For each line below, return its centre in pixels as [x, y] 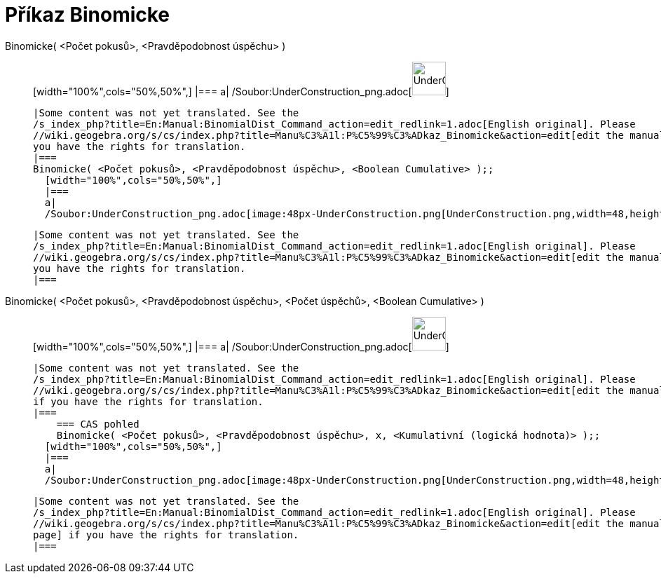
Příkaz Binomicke [88, 15]
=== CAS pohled [98, 424]
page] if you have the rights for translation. [166, 534]
